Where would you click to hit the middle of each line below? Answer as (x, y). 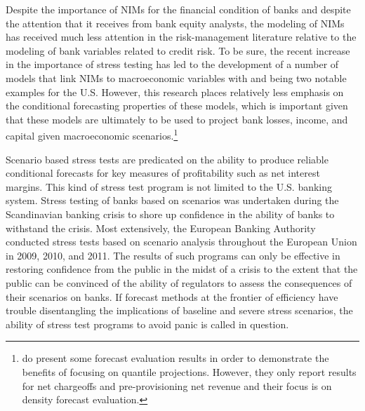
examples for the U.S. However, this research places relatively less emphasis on (175, 92)
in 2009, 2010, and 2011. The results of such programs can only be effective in (173, 255)
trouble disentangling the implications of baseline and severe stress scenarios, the (179, 310)
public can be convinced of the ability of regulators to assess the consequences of (179, 282)
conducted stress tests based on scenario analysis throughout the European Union (181, 242)
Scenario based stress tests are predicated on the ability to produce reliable (167, 159)
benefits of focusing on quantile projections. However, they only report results (189, 371)
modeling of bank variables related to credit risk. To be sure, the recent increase (178, 50)
